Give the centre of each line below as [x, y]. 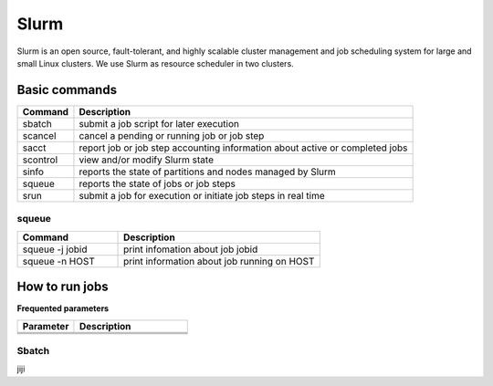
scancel [39, 135]
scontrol [40, 160]
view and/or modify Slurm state [147, 160]
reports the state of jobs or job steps [157, 183]
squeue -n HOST [59, 261]
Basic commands [67, 90]
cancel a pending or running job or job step [172, 135]
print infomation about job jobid [191, 249]
